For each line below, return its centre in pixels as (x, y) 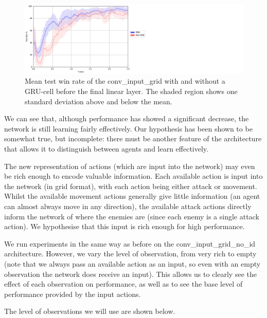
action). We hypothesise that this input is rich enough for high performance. (124, 226)
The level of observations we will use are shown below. (90, 311)
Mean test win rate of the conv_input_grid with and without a (125, 81)
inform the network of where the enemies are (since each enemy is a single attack (132, 216)
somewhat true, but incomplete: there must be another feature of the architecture (133, 138)
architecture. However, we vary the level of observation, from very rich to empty (130, 254)
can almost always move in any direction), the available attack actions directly (128, 206)
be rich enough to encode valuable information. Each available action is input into (133, 176)
